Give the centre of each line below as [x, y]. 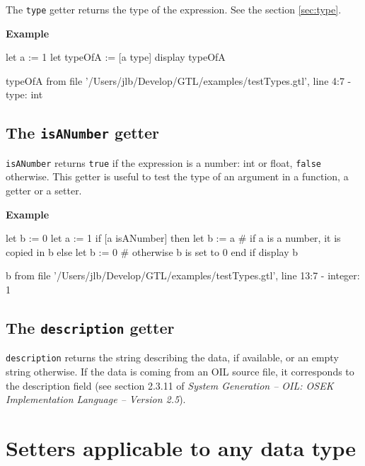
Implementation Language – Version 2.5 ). [96, 399]
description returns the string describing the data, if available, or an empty [172, 357]
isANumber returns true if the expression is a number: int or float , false [163, 162]
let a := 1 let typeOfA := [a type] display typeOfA [116, 57]
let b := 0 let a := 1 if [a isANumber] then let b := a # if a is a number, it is [173, 238]
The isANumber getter [83, 133]
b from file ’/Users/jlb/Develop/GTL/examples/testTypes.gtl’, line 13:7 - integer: [183, 275]
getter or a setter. [44, 191]
